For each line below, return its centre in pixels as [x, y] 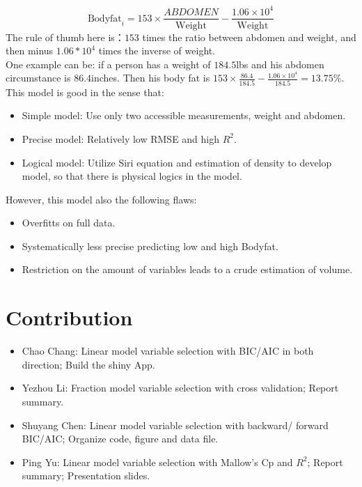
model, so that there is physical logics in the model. [132, 176]
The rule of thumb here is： [65, 37]
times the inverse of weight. [157, 51]
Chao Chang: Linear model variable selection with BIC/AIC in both [168, 351]
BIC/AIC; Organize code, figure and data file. [120, 439]
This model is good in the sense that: [85, 92]
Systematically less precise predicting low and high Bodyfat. [150, 246]
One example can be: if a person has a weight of [108, 64]
